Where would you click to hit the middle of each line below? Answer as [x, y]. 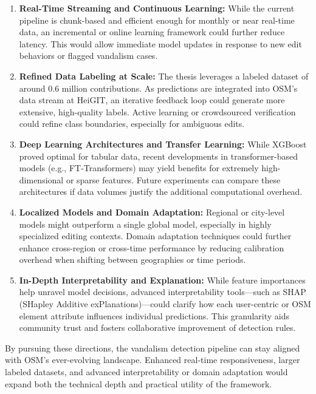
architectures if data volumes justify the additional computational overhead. [161, 192]
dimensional [41, 179]
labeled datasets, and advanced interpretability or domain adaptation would [146, 372]
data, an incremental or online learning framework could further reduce [152, 32]
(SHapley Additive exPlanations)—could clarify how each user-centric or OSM [165, 304]
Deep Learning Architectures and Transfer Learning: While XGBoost [163, 144]
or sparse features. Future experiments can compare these [173, 179]
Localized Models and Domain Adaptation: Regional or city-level [152, 212]
